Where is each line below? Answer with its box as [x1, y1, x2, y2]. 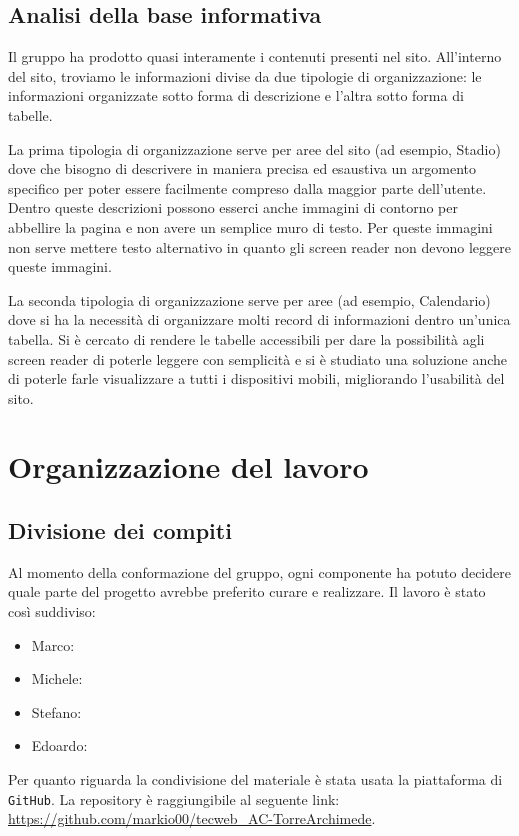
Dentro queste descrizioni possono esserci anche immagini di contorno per [8, 197, 458, 218]
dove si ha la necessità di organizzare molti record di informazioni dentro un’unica [8, 309, 511, 330]
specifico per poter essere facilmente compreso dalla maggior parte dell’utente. [8, 177, 487, 198]
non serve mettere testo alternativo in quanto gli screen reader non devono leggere [8, 236, 511, 257]
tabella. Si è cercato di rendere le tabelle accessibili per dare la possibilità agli [8, 328, 485, 349]
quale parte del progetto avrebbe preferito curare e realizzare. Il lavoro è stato [8, 581, 486, 602]
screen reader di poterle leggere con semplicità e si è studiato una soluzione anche [8, 348, 508, 369]
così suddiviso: [8, 601, 96, 622]
